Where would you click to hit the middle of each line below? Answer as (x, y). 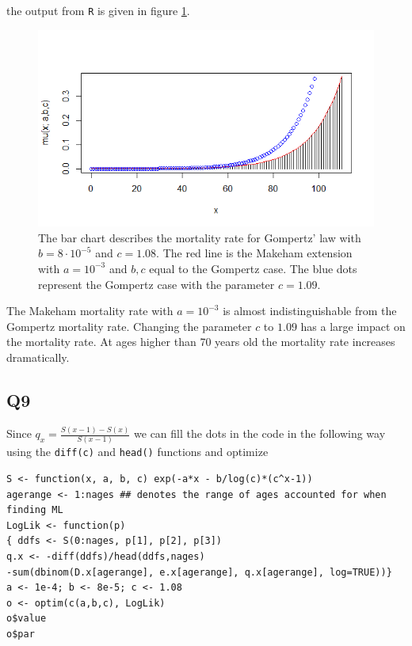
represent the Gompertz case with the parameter (156, 284)
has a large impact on (353, 326)
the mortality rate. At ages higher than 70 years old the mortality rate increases (201, 342)
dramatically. (38, 357)
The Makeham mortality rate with (90, 311)
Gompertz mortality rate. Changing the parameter (129, 326)
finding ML (35, 510)
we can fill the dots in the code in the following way (260, 433)
